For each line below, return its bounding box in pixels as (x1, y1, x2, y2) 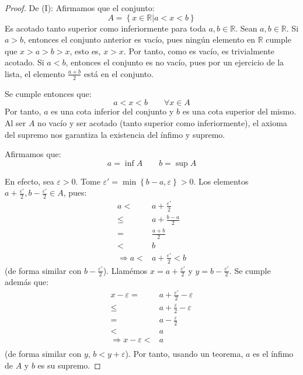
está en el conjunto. (83, 67, 154, 79)
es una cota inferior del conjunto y (51, 105, 174, 117)
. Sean (235, 22, 257, 34)
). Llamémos (103, 264, 148, 276)
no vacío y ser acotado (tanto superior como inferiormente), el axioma (37, 116, 287, 129)
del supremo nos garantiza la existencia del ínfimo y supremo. (5, 128, 225, 140)
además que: (5, 276, 49, 288)
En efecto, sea (5, 175, 54, 187)
